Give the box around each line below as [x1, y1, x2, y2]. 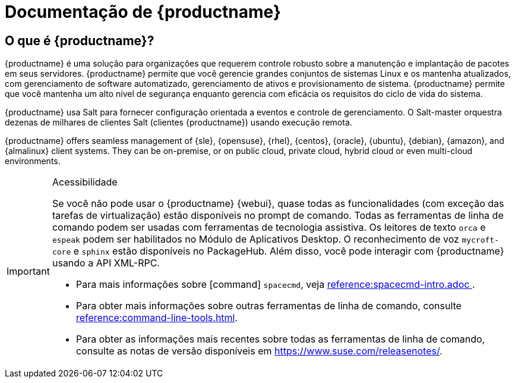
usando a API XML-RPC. [52, 257, 160, 269]
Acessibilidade [52, 176, 118, 189]
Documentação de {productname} [5, 2, 282, 22]
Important [7, 265, 50, 278]
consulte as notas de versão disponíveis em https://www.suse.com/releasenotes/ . [75, 345, 443, 357]
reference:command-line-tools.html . [75, 312, 238, 324]
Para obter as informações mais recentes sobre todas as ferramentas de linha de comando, [75, 333, 485, 346]
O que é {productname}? [5, 33, 154, 48]
